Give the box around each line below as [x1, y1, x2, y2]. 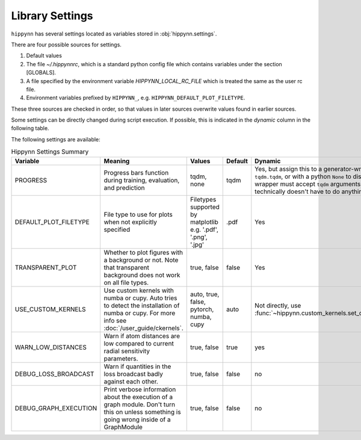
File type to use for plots [103, 210, 173, 218]
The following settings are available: [11, 135, 100, 143]
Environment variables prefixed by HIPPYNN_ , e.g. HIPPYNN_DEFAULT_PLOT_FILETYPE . [26, 94, 245, 102]
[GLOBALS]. [26, 69, 57, 76]
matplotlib [190, 217, 219, 226]
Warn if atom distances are [103, 332, 180, 340]
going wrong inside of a [103, 415, 171, 424]
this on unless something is [103, 407, 181, 416]
